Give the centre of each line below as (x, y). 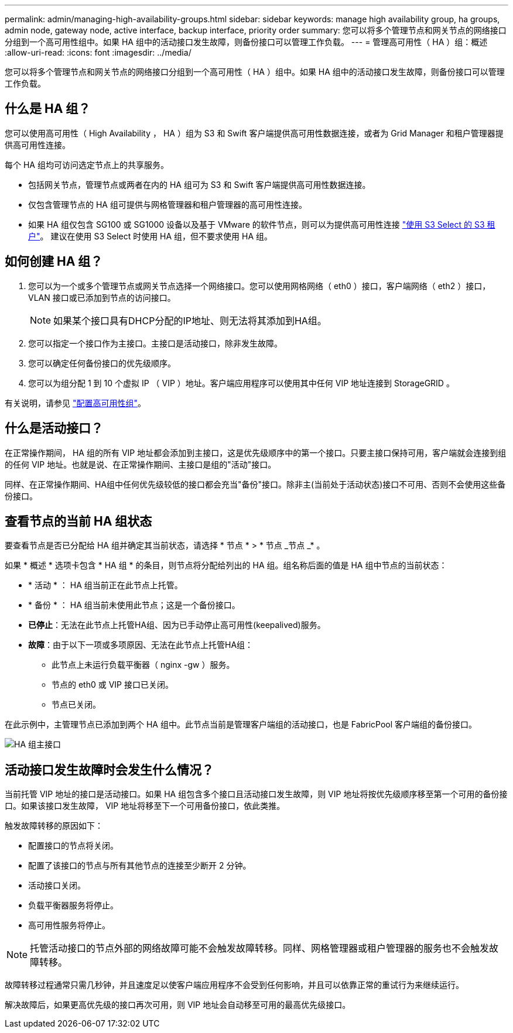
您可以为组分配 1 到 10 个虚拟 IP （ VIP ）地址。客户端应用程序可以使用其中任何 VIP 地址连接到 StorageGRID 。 (241, 383)
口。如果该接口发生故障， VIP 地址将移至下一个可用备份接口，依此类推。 (145, 806)
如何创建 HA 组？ (54, 262)
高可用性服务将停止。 (69, 925)
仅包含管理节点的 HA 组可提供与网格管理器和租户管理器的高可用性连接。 (167, 204)
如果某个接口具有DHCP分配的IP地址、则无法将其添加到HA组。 (190, 320)
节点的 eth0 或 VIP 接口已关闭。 (112, 685)
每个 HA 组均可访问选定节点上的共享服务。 (87, 164)
